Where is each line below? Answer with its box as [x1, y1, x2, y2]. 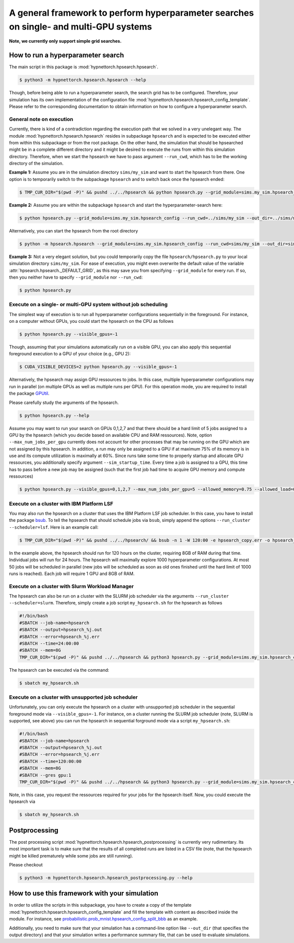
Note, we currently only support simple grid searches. [9, 38, 122, 44]
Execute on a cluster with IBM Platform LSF [9, 500, 114, 507]
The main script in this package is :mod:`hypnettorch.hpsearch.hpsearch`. [9, 64, 159, 70]
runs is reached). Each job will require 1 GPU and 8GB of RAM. [9, 571, 135, 576]
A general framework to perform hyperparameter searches [9, 7, 254, 18]
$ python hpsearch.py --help [19, 413, 90, 418]
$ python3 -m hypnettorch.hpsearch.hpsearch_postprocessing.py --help [19, 875, 193, 881]
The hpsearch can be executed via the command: [9, 667, 110, 673]
